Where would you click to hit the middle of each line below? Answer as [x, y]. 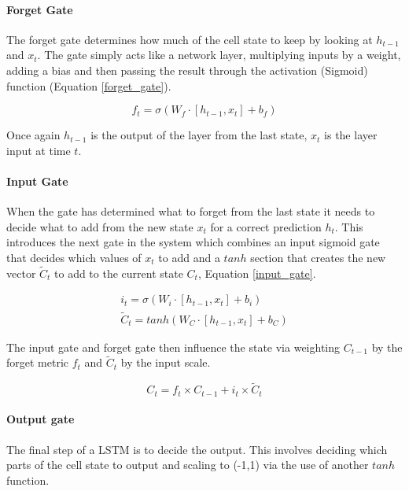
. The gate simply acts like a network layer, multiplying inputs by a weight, [219, 55]
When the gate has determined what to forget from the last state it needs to [191, 211]
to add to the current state [119, 273]
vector [21, 273]
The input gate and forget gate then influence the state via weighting [173, 347]
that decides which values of [74, 257]
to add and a [189, 257]
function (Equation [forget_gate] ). [89, 85]
